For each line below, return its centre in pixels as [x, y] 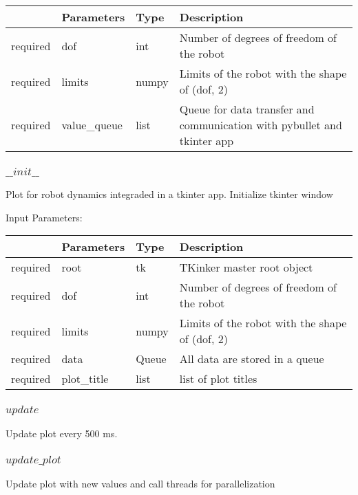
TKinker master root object [246, 267]
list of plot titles [218, 379]
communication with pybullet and [261, 125]
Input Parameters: [44, 217]
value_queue [92, 125]
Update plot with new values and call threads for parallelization [140, 483]
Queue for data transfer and [247, 109]
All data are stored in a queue [252, 359]
